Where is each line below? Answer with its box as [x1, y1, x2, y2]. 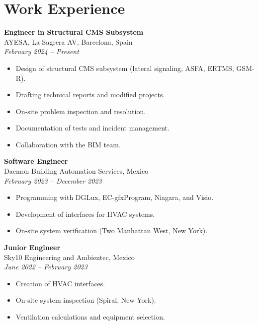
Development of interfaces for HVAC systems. [15, 208, 155, 219]
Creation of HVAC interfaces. [15, 278, 105, 288]
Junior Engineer [4, 242, 61, 253]
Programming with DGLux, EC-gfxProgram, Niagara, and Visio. [15, 192, 214, 202]
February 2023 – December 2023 [4, 175, 102, 186]
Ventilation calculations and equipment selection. [15, 312, 165, 322]
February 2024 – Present [4, 46, 79, 57]
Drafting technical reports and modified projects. [15, 89, 165, 100]
